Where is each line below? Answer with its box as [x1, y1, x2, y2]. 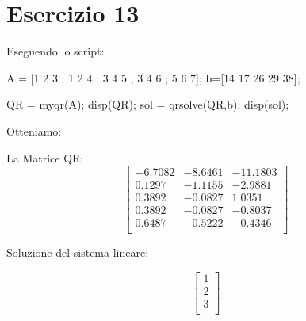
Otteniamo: [6, 122, 62, 139]
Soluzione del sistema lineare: [6, 244, 149, 261]
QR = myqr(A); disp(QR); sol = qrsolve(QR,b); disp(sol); [6, 96, 289, 113]
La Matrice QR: [6, 149, 84, 166]
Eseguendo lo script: [6, 43, 105, 59]
